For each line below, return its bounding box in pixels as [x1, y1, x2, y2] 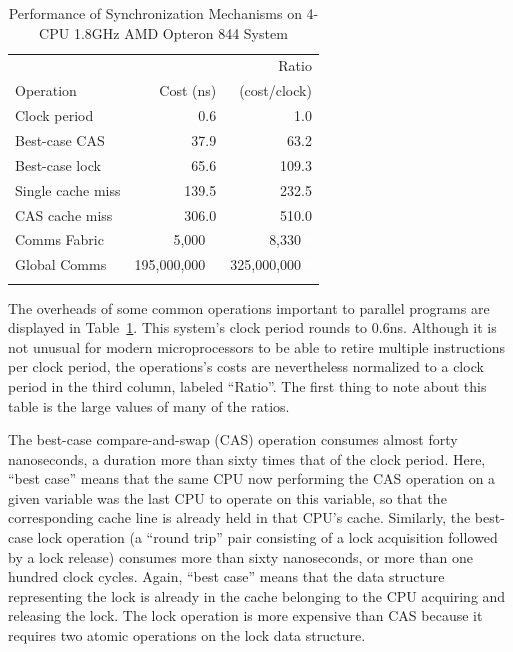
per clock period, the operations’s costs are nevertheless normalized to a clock [8, 356, 484, 377]
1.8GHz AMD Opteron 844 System [73, 22, 288, 43]
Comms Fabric [15, 229, 104, 250]
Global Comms [15, 254, 107, 275]
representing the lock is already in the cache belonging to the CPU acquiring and [8, 585, 506, 606]
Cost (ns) [159, 80, 217, 101]
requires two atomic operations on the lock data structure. [8, 625, 366, 646]
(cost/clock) [239, 80, 312, 101]
